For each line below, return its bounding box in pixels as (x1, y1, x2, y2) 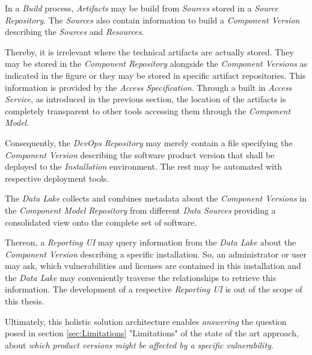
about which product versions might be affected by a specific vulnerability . (5, 338, 274, 351)
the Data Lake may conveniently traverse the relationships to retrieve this (5, 271, 277, 283)
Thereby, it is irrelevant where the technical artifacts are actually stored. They (5, 45, 294, 58)
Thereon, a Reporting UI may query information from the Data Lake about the (5, 236, 296, 248)
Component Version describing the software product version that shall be (5, 148, 275, 161)
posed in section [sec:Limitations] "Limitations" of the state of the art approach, (5, 327, 299, 339)
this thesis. (5, 295, 44, 307)
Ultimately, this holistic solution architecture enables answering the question (5, 315, 287, 327)
